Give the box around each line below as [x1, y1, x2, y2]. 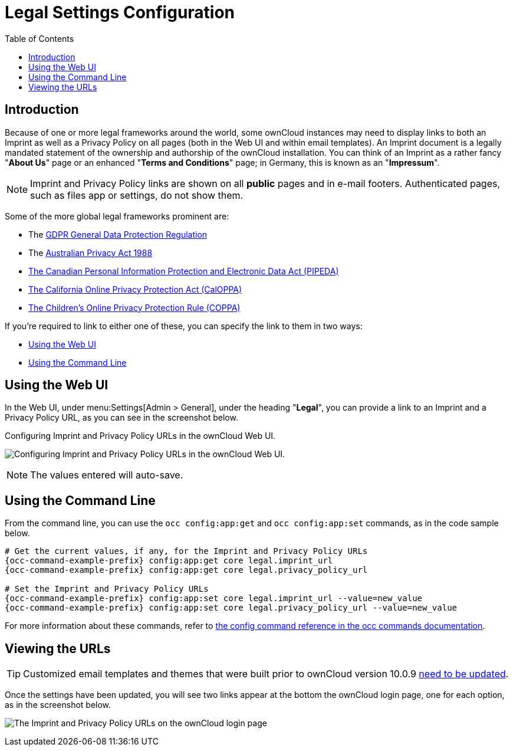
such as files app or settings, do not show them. [30, 189, 244, 201]
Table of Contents [5, 33, 74, 44]
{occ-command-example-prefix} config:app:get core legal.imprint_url [5, 556, 333, 566]
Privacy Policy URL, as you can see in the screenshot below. [5, 412, 238, 423]
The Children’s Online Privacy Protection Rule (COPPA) [28, 302, 241, 313]
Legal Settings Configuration [5, 2, 235, 22]
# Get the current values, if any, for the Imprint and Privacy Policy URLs [5, 546, 368, 556]
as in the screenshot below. [5, 700, 111, 710]
